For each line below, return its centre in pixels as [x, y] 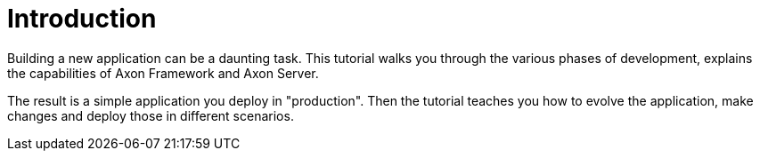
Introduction [82, 19]
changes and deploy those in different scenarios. [151, 115]
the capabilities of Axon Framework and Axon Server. [163, 73]
